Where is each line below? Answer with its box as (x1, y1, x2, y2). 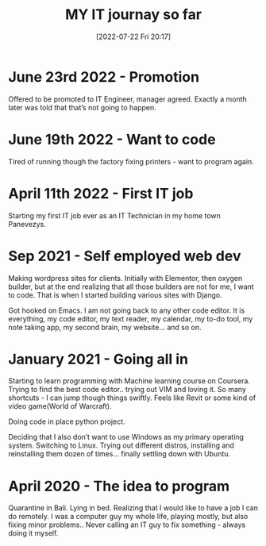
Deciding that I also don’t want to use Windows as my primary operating (8, 433, 245, 442)
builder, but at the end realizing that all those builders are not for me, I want (8, 282, 254, 291)
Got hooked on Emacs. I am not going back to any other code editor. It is (8, 306, 245, 315)
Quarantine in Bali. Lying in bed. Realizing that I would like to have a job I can (8, 503, 258, 513)
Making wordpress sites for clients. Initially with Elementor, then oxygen (8, 273, 243, 283)
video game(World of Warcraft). (8, 402, 113, 411)
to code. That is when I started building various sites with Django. (8, 290, 222, 299)
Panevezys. (8, 219, 46, 229)
